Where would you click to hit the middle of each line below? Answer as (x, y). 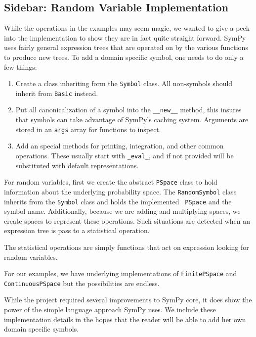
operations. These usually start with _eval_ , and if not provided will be (125, 155)
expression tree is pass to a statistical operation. (77, 230)
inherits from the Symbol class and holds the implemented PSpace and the (118, 201)
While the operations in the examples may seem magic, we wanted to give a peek (127, 28)
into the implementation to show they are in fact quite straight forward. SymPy (125, 37)
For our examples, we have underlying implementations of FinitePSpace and (121, 273)
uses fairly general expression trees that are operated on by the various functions (126, 47)
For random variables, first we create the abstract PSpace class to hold (111, 182)
